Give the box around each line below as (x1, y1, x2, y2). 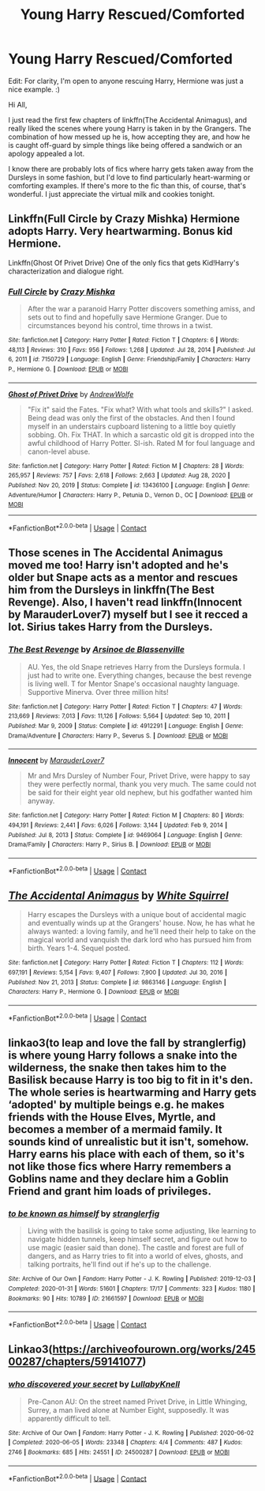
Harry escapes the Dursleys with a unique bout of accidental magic (27, 910, 247, 919)
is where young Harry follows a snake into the (8, 1049, 238, 1063)
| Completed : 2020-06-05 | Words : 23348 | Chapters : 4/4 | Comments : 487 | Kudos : (8, 1439, 243, 1447)
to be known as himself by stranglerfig (8, 1208, 160, 1219)
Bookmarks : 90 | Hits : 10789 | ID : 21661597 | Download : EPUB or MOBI (8, 1294, 204, 1302)
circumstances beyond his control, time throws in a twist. (27, 321, 213, 330)
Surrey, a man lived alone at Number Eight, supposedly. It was (27, 1405, 230, 1414)
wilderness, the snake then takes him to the (8, 1061, 227, 1074)
